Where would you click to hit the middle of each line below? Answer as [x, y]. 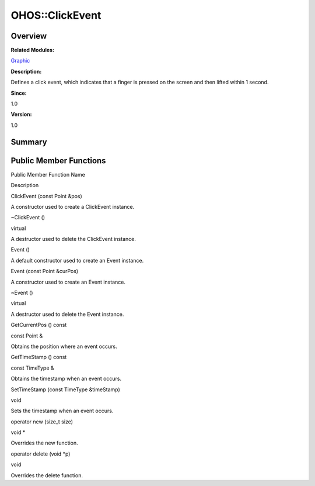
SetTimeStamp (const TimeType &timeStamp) [66, 390]
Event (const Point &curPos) [45, 271]
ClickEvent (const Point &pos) [47, 196]
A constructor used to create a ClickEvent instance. [73, 206]
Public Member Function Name [48, 174]
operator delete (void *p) [41, 454]
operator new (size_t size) [42, 422]
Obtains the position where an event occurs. [64, 346]
